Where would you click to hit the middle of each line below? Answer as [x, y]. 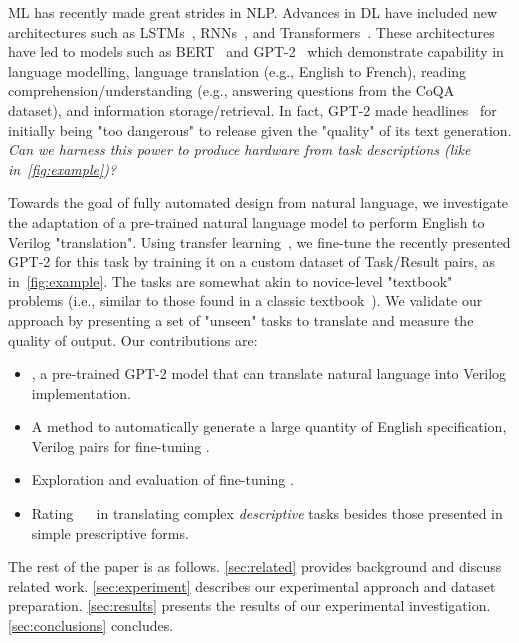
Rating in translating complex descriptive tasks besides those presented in [267, 513]
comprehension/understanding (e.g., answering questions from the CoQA [231, 90]
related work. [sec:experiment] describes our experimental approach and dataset [252, 585]
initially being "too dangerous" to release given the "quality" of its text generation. [260, 129]
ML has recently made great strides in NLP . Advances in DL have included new [253, 12]
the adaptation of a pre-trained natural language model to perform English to [246, 221]
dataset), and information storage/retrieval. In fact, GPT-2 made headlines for [252, 109]
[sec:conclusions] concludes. [91, 625]
